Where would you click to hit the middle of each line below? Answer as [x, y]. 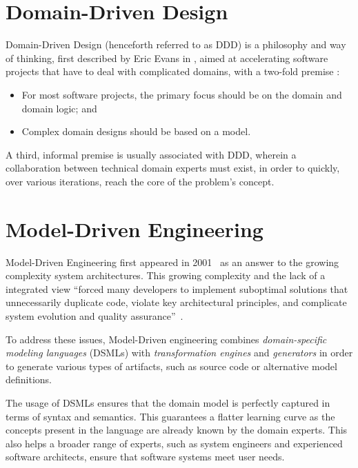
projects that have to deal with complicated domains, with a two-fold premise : [173, 71]
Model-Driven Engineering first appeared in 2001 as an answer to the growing [172, 262]
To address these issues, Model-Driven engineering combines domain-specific [166, 339]
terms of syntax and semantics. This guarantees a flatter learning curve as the [170, 416]
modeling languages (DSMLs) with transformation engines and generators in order [179, 353]
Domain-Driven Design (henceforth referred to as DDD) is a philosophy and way [176, 44]
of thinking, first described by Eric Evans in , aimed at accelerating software [167, 58]
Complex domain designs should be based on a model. [136, 131]
